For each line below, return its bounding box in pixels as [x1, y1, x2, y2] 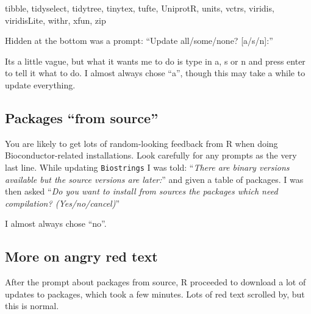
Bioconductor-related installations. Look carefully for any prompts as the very [5, 149, 297, 162]
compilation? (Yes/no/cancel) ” [5, 196, 120, 209]
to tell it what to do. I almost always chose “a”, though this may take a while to [5, 66, 306, 79]
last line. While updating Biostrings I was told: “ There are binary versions [5, 160, 290, 173]
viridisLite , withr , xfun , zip [5, 13, 106, 26]
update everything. [5, 78, 76, 91]
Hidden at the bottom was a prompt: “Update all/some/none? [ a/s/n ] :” [5, 34, 273, 47]
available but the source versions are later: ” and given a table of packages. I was [5, 173, 304, 185]
